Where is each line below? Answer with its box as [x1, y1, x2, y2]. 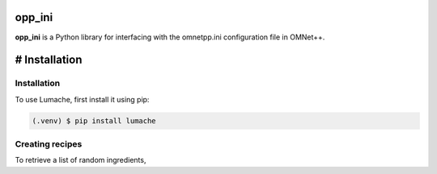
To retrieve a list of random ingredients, [15, 155, 146, 165]
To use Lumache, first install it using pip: [15, 94, 150, 104]
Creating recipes [15, 139, 83, 150]
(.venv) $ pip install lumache [32, 116, 157, 125]
